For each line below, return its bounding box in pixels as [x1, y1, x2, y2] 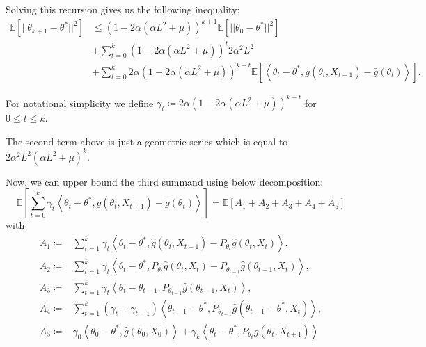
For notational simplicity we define [6, 95, 154, 110]
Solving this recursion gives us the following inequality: [6, 2, 240, 16]
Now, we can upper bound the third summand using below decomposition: [6, 174, 324, 188]
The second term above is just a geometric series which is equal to [6, 134, 288, 148]
